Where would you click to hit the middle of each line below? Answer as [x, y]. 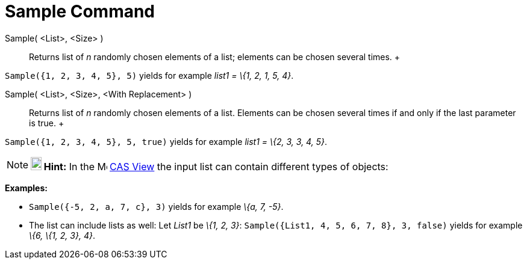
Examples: [26, 188]
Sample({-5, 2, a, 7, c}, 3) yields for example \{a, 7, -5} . [156, 206]
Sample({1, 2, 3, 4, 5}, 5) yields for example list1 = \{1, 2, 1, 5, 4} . [149, 75]
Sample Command [80, 11]
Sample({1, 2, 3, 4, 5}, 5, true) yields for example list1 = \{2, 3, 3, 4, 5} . [166, 141]
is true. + [47, 123]
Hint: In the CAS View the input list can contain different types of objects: [216, 166]
